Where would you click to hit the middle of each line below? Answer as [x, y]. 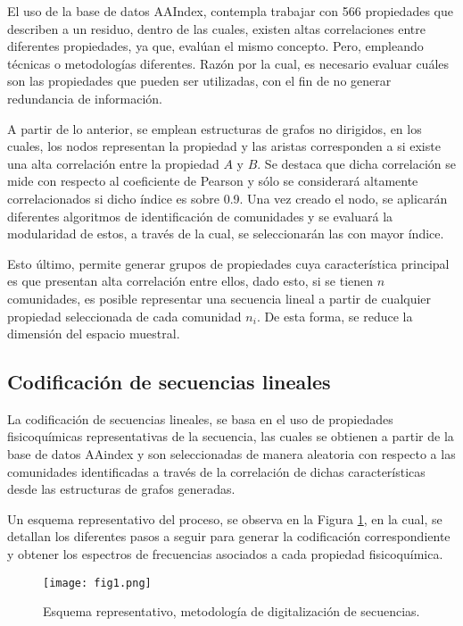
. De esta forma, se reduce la [335, 316]
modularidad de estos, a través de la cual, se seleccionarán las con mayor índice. [226, 234]
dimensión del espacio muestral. [94, 334]
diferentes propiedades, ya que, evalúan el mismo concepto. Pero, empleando [215, 46]
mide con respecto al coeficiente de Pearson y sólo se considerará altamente [213, 181]
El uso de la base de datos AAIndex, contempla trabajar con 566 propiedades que [230, 11]
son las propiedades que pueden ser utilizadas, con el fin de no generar [199, 81]
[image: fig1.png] [97, 583]
